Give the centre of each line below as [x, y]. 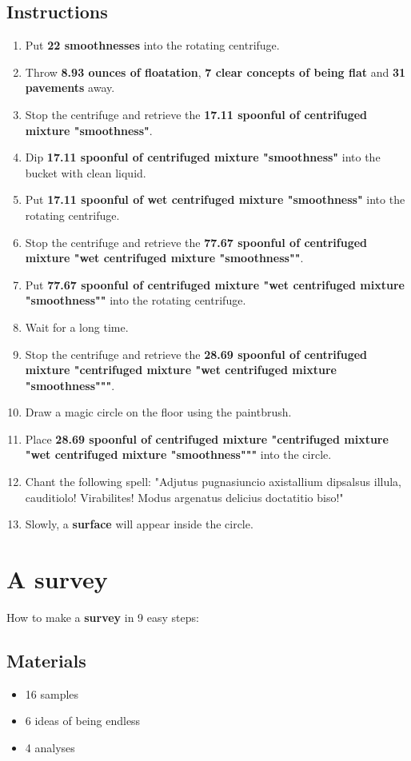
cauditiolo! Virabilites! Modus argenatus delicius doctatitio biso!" [184, 497]
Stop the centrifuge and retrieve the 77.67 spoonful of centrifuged [196, 242]
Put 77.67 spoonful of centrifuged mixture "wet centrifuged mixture [215, 284]
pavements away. [70, 88]
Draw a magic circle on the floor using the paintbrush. [158, 412]
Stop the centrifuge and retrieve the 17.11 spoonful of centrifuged [196, 114]
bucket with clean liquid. [86, 172]
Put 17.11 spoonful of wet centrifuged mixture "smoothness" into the [215, 199]
